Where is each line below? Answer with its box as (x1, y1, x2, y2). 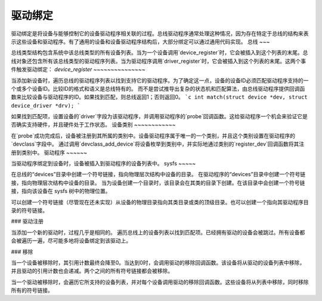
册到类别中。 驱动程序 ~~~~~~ (11, 149, 88, 156)
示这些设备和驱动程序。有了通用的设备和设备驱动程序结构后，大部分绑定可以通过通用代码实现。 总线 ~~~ (11, 38, 270, 45)
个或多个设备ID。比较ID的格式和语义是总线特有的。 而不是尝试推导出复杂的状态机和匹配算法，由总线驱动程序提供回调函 (11, 85, 305, 92)
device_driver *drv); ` (11, 102, 80, 109)
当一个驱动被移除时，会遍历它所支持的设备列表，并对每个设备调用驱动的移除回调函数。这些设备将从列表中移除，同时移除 (11, 278, 309, 285)
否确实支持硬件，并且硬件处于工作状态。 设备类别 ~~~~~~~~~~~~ (11, 121, 176, 128)
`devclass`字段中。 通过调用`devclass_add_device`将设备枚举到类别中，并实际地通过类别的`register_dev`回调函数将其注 (11, 140, 305, 148)
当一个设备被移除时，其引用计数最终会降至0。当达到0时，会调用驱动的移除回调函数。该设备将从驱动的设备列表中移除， (11, 259, 305, 266)
